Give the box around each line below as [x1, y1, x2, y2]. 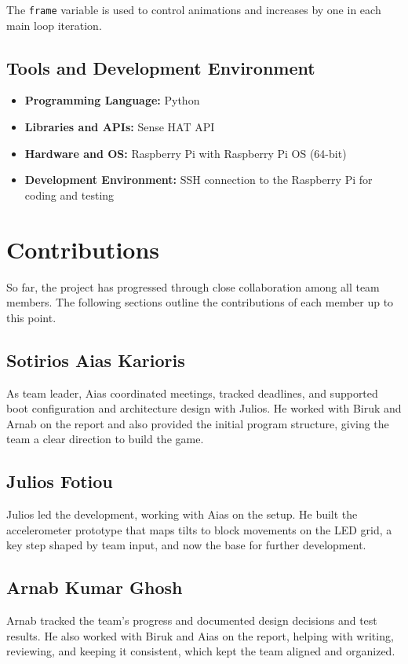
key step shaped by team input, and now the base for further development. [6, 537, 366, 553]
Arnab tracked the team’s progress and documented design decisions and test [6, 612, 377, 629]
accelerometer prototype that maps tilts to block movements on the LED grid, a [6, 521, 392, 537]
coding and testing [24, 186, 115, 203]
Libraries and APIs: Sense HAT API [24, 119, 215, 135]
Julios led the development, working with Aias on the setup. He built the [6, 506, 358, 523]
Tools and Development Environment [6, 55, 315, 79]
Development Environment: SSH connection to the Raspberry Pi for [24, 171, 373, 188]
